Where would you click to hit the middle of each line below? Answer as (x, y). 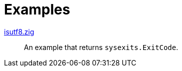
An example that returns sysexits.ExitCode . (101, 47)
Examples (37, 9)
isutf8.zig (19, 31)
